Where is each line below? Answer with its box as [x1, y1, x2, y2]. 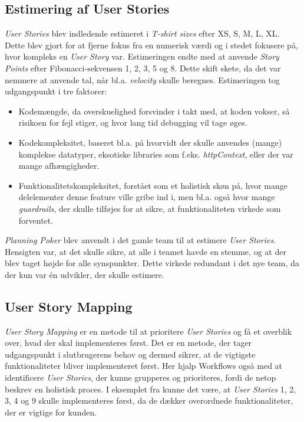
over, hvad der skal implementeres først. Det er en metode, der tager [5, 336, 252, 349]
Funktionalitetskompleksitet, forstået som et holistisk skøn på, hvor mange [18, 179, 288, 191]
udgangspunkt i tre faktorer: [5, 85, 107, 97]
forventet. [18, 214, 54, 226]
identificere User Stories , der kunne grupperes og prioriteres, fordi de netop [5, 371, 276, 384]
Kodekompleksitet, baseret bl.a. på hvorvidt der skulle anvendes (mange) [18, 136, 282, 148]
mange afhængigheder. [18, 159, 100, 172]
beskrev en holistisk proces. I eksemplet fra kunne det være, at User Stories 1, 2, [5, 382, 296, 395]
